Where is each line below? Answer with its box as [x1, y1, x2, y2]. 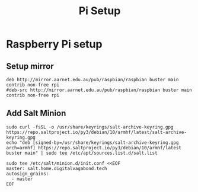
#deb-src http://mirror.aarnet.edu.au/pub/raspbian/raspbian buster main [6, 87, 193, 93]
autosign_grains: [6, 171, 49, 177]
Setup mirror [6, 61, 55, 71]
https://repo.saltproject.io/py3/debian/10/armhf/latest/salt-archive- [6, 129, 187, 135]
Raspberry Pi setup [6, 37, 103, 51]
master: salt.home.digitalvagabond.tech [6, 165, 108, 171]
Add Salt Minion [6, 108, 66, 119]
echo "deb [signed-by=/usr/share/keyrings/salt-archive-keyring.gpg [6, 139, 179, 146]
